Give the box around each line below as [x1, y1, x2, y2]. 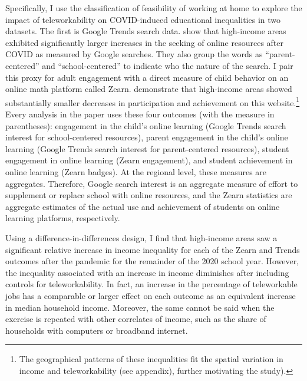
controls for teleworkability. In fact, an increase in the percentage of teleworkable [5, 278, 298, 290]
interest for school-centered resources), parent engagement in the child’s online [5, 131, 288, 143]
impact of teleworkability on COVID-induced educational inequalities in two [5, 13, 280, 25]
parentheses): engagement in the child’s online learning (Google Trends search [5, 119, 286, 132]
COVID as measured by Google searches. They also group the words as [5, 48, 263, 60]
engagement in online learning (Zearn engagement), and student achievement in [5, 154, 293, 166]
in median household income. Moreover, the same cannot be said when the [5, 301, 275, 313]
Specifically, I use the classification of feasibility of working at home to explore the [5, 2, 302, 14]
